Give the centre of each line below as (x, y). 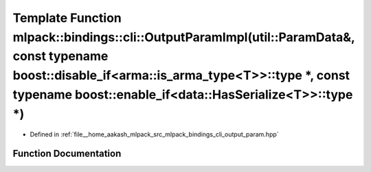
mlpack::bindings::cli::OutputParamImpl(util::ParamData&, (184, 37)
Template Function (67, 18)
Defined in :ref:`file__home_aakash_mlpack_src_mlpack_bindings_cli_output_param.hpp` (154, 134)
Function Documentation (67, 154)
